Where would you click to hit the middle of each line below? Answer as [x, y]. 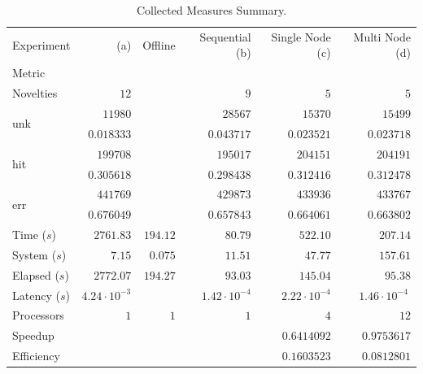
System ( [35, 254]
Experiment [41, 44]
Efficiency [36, 356]
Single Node [301, 36]
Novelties [35, 93]
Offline [159, 44]
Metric [29, 73]
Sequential [225, 36]
